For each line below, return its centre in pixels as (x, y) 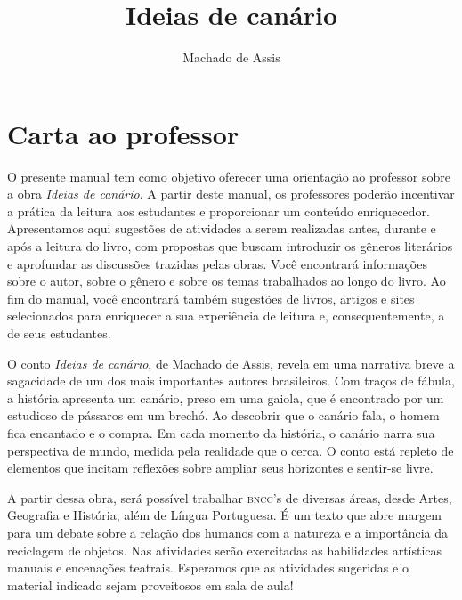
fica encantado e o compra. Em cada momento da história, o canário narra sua (221, 432)
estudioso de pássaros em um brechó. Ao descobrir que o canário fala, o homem (223, 415)
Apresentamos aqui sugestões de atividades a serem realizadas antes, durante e (222, 228)
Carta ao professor (123, 133)
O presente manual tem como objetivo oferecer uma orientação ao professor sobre (229, 176)
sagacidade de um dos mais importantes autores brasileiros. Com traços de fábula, (231, 381)
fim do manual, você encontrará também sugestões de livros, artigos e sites (211, 298)
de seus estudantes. (59, 333)
